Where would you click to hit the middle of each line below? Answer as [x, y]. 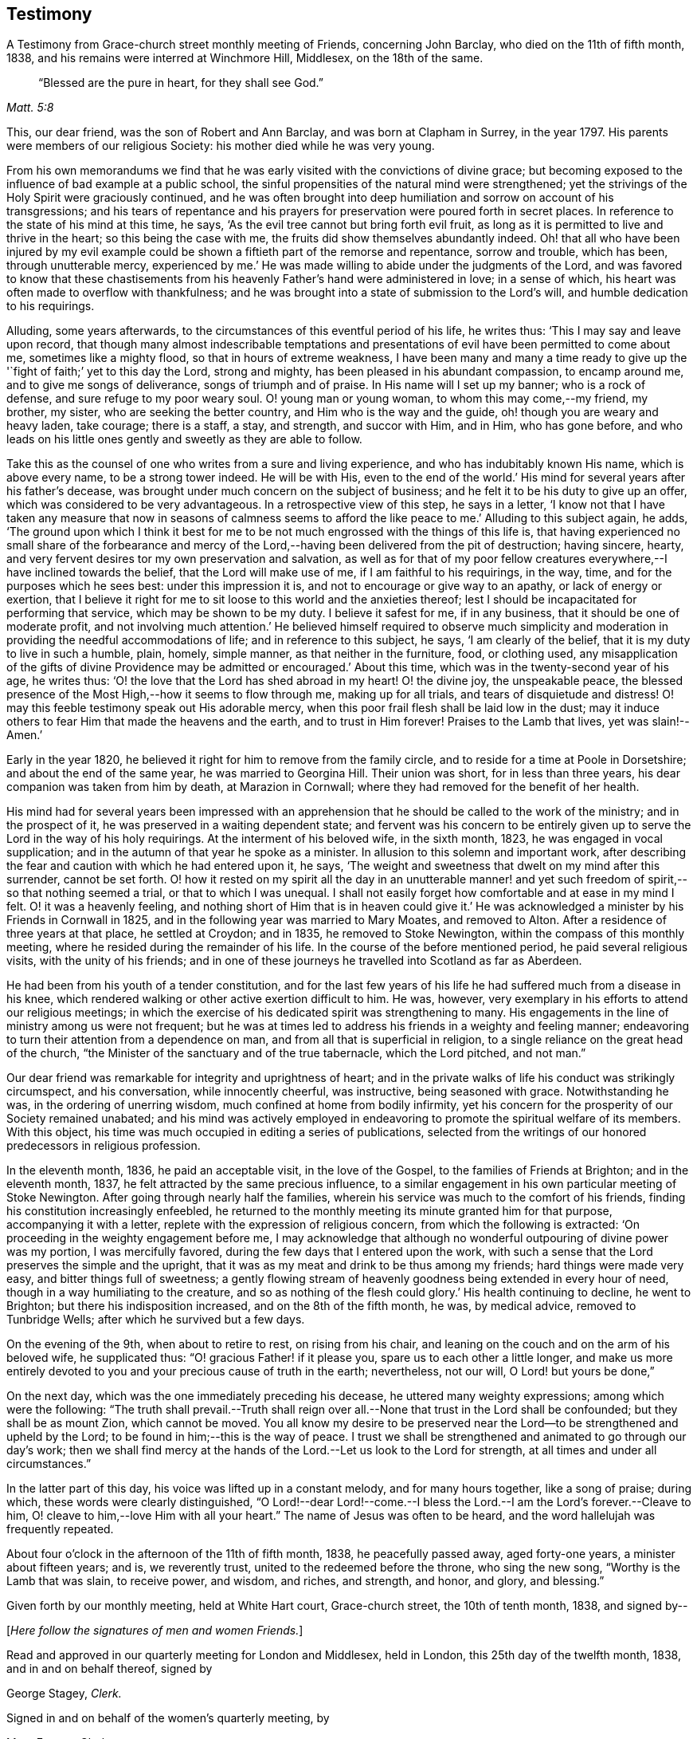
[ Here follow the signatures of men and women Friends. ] [155, 1631]
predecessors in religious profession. [104, 1146]
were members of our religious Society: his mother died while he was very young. [221, 146]
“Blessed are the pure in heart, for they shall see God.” [181, 83]
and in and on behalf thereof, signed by [110, 1669]
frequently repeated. [60, 1529]
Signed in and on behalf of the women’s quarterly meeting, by [168, 1718]
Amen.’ [25, 735]
